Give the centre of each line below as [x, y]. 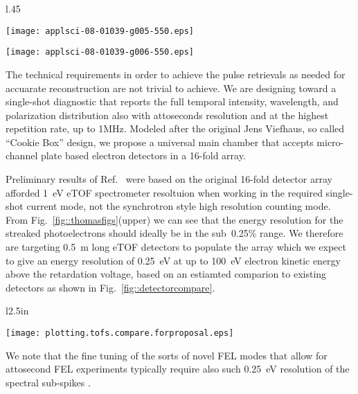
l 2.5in [17, 311]
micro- [330, 142]
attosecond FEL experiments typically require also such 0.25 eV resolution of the [178, 369]
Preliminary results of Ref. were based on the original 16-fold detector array [169, 179]
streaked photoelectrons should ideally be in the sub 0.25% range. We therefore [174, 233]
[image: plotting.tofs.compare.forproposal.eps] [120, 333]
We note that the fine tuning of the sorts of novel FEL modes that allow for [167, 355]
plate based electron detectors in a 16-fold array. [143, 155]
